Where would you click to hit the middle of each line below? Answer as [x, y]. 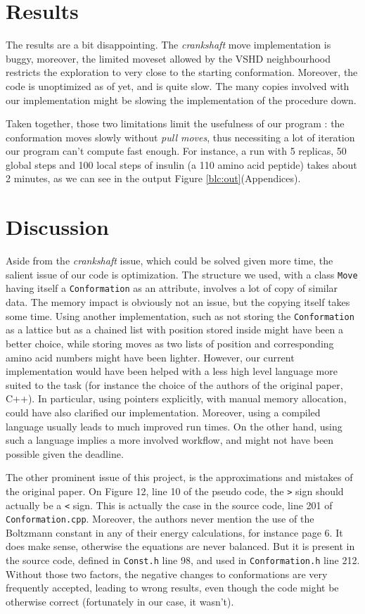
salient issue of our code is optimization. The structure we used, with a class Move [182, 274]
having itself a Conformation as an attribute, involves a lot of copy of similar [172, 288]
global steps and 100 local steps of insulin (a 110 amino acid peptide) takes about [181, 164]
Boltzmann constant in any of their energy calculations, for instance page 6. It [174, 532]
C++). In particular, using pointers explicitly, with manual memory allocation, [176, 398]
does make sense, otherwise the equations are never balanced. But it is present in [180, 546]
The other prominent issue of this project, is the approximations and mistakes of [179, 477]
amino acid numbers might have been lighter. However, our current [150, 357]
